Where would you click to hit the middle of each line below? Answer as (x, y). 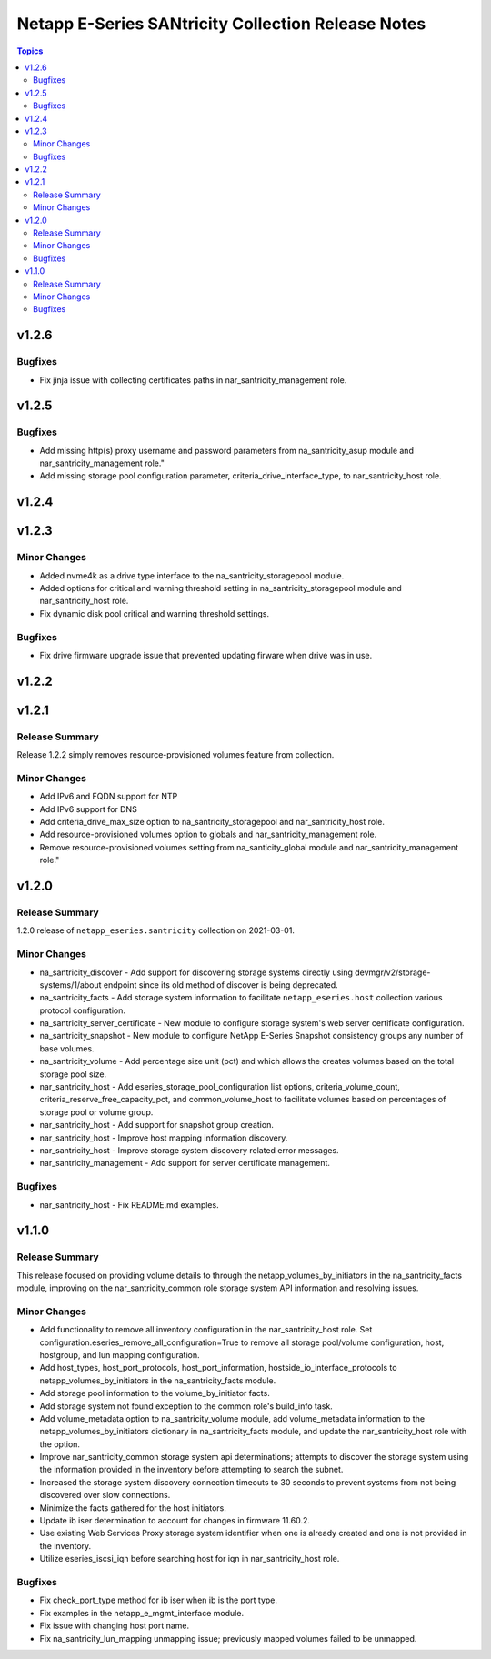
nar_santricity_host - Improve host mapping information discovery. (164, 1138)
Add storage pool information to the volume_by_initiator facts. (155, 1393)
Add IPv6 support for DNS (89, 809)
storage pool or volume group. (96, 1112)
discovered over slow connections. (105, 1495)
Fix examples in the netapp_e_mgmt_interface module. (142, 1613)
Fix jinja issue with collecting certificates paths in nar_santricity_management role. (193, 380)
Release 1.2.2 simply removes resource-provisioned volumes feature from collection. (175, 755)
